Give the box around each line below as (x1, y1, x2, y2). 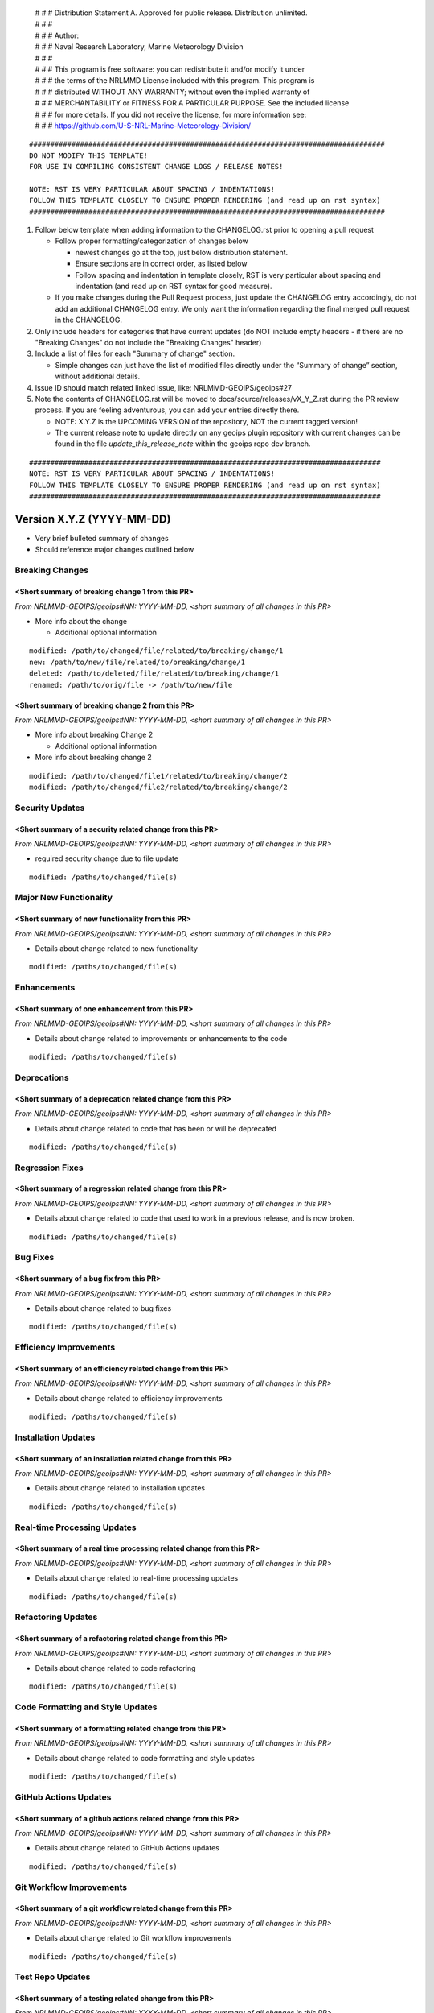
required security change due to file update (35, 854, 179, 863)
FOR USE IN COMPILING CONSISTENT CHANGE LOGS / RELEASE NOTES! (29, 162, 284, 172)
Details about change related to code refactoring (35, 1663, 196, 1672)
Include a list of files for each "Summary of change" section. (35, 349, 235, 358)
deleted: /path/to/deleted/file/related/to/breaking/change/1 (29, 669, 280, 678)
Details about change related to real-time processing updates (35, 1573, 239, 1583)
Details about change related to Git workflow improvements (35, 1933, 232, 1943)
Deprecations (14, 1072, 69, 1083)
